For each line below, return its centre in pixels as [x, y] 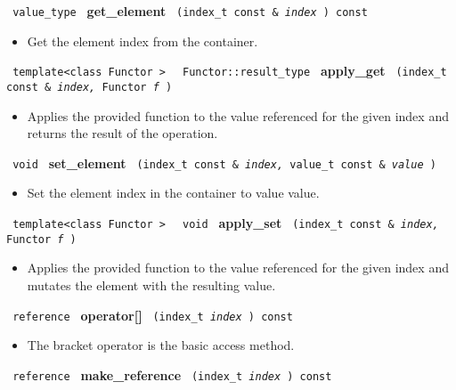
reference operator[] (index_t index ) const [153, 315]
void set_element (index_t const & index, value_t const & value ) [224, 162]
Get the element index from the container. [142, 41]
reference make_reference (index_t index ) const [172, 374]
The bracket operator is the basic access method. [161, 345]
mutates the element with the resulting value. [151, 284]
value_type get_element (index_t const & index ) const [190, 11]
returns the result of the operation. [122, 133]
